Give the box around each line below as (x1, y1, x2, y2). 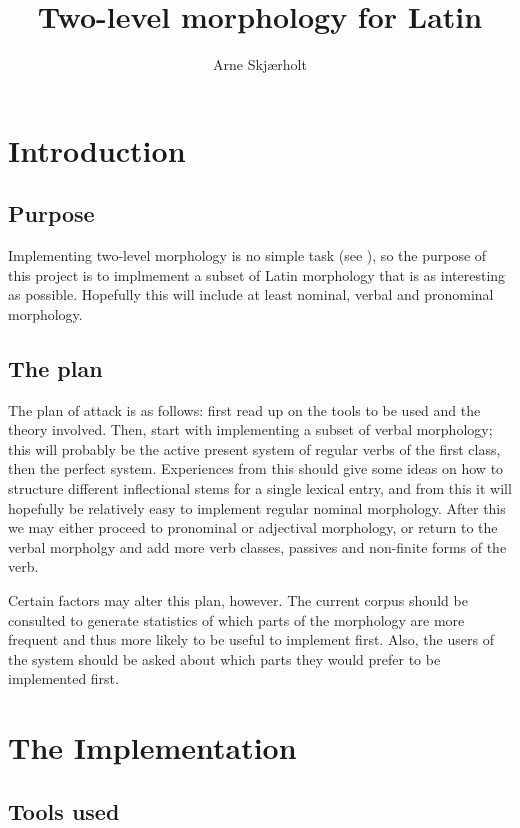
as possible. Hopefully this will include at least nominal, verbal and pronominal (8, 284, 494, 305)
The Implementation (8, 727, 297, 768)
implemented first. (8, 668, 119, 689)
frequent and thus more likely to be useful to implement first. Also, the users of (8, 629, 494, 650)
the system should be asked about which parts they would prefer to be (8, 648, 441, 669)
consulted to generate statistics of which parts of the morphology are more (8, 609, 465, 630)
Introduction (8, 129, 186, 170)
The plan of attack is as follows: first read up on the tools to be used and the (8, 399, 481, 420)
